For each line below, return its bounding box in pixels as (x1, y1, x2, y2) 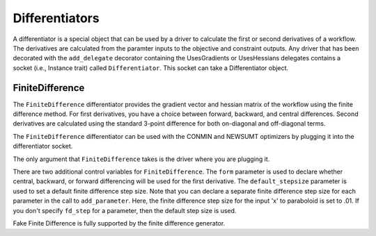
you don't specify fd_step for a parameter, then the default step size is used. (13, 206, 237, 214)
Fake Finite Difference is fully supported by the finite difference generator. (13, 219, 226, 227)
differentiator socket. (13, 142, 73, 151)
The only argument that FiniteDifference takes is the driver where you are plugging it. (13, 155, 270, 163)
